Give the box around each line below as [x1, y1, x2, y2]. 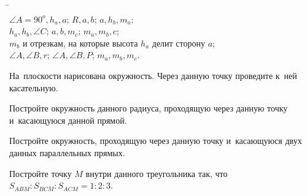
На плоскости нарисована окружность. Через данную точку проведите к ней [9, 69, 297, 81]
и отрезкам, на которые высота [22, 36, 138, 49]
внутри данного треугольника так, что [85, 167, 228, 179]
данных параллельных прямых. [9, 146, 125, 159]
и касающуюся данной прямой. [9, 113, 127, 126]
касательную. [9, 81, 58, 94]
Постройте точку [9, 167, 72, 179]
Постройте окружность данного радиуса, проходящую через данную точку [9, 102, 288, 115]
